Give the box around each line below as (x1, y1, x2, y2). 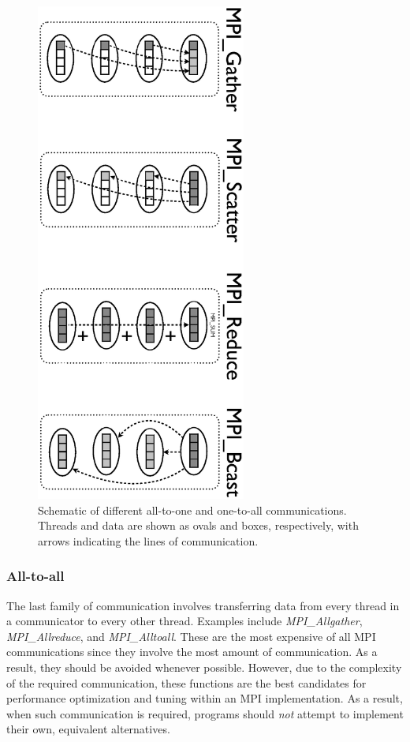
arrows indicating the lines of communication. (38, 532, 259, 549)
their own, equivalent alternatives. (6, 721, 170, 737)
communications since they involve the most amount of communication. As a (6, 643, 378, 660)
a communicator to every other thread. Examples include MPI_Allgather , (6, 613, 363, 629)
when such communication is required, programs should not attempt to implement (6, 705, 404, 721)
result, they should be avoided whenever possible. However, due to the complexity (6, 658, 402, 675)
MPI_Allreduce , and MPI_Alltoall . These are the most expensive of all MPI (6, 628, 376, 644)
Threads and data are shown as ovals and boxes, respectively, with (38, 517, 359, 534)
